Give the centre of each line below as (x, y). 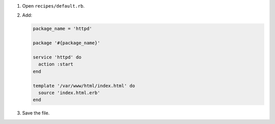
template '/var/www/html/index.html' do (84, 86)
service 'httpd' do (57, 57)
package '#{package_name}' (66, 43)
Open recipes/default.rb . (53, 6)
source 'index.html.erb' (69, 92)
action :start (56, 64)
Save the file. (36, 113)
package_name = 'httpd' (63, 29)
